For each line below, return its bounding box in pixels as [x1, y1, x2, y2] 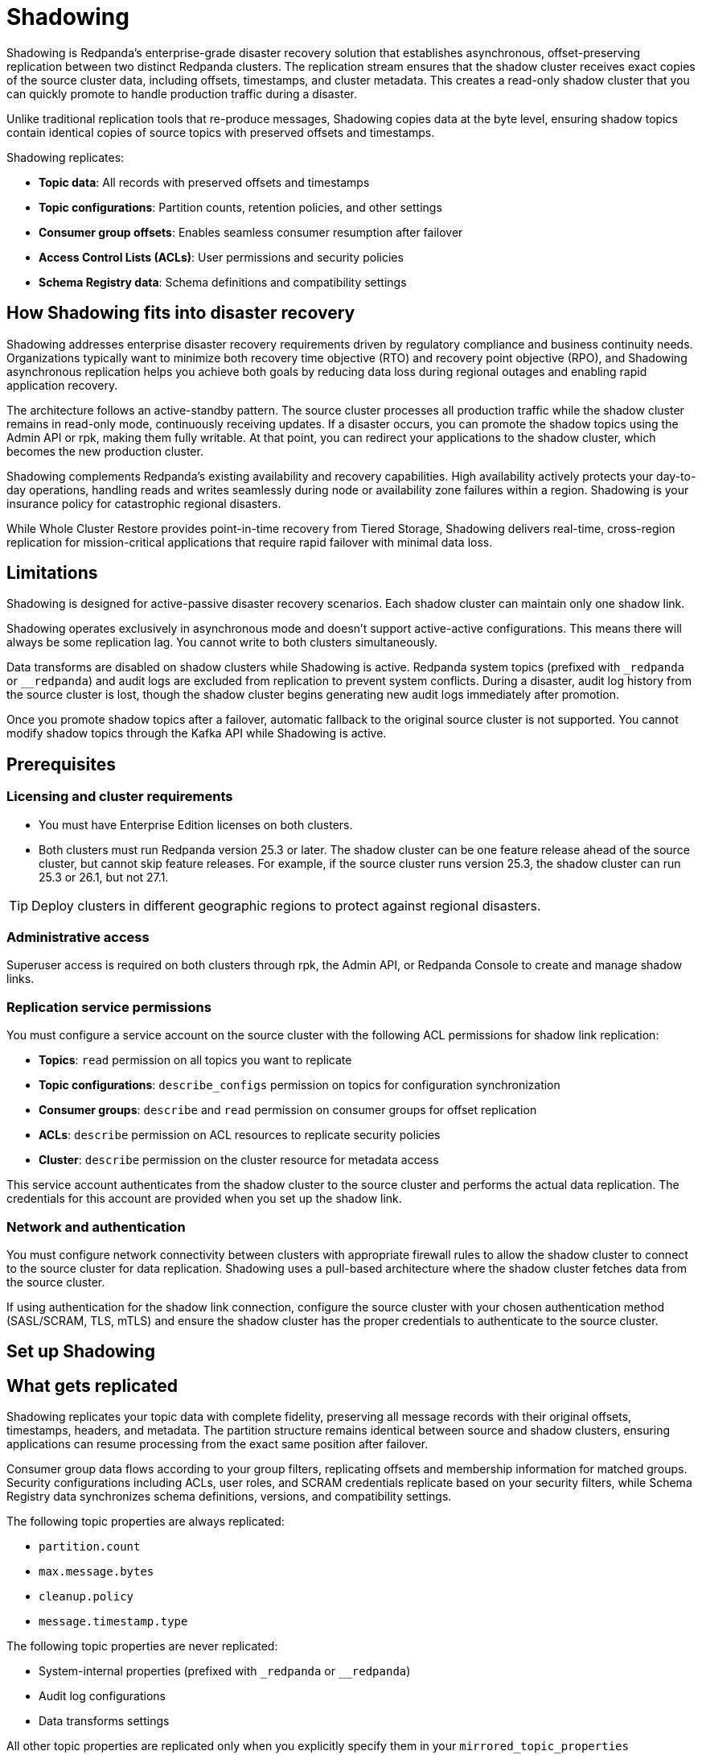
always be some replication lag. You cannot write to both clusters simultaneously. [6, 635, 438, 650]
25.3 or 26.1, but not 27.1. [39, 869, 169, 884]
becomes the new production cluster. [6, 444, 203, 458]
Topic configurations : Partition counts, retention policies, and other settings [39, 200, 442, 214]
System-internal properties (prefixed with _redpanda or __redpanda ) [39, 1664, 411, 1679]
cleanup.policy [39, 1590, 134, 1604]
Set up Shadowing [6, 1341, 155, 1362]
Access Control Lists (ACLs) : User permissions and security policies [39, 250, 404, 264]
